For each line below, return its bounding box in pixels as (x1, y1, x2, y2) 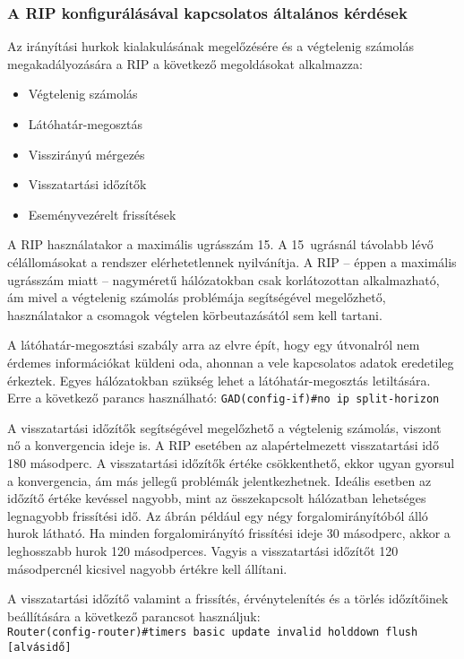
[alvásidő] (7, 640, 72, 654)
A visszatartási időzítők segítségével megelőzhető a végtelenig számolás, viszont (7, 418, 442, 437)
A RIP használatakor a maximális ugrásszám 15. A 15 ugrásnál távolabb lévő (7, 235, 434, 254)
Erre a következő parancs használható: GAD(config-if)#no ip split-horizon (7, 388, 440, 407)
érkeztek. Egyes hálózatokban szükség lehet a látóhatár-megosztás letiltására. (7, 370, 431, 389)
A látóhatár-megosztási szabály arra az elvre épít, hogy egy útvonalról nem (7, 335, 420, 354)
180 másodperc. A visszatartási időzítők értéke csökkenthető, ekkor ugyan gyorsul (7, 453, 455, 472)
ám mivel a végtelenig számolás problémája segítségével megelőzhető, (7, 288, 386, 307)
